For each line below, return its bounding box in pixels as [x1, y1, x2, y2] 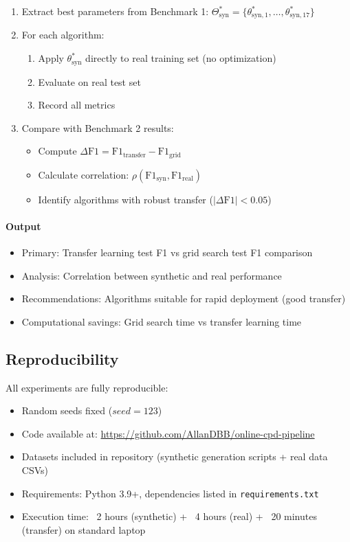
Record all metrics [38, 98, 116, 112]
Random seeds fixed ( [21, 403, 113, 418]
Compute [38, 144, 77, 158]
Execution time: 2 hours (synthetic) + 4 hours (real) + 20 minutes [21, 509, 317, 523]
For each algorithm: [21, 27, 105, 42]
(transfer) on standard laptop [21, 522, 146, 537]
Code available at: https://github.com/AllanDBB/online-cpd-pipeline [21, 426, 315, 440]
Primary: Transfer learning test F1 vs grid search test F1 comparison [21, 245, 313, 260]
